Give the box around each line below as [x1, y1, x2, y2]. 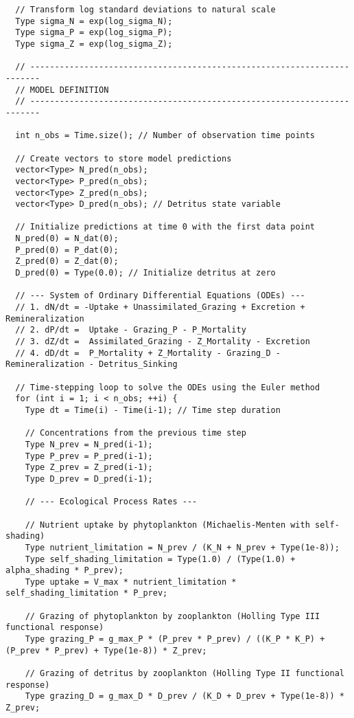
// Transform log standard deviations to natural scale [15, 5, 276, 14]
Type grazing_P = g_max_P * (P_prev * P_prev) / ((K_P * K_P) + [25, 634, 325, 644]
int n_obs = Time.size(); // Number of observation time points [15, 131, 316, 141]
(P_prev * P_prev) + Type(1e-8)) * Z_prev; [5, 645, 207, 655]
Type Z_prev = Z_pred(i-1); [25, 462, 153, 473]
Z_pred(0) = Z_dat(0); [15, 256, 119, 267]
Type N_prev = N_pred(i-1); [25, 439, 153, 449]
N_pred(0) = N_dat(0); [15, 234, 119, 244]
